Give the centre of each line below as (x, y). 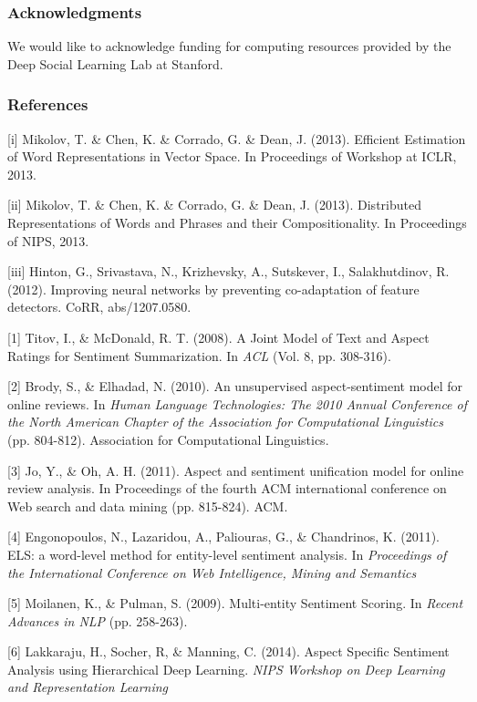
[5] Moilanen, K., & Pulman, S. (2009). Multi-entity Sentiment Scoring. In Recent (235, 603)
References (48, 104)
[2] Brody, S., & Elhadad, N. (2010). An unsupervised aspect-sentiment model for (235, 386)
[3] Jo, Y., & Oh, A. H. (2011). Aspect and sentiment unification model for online (236, 470)
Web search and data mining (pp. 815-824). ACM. (148, 506)
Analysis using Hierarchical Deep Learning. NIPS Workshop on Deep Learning (226, 669)
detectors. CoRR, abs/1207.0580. (99, 307)
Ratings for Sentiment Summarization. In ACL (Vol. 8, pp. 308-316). (199, 355)
